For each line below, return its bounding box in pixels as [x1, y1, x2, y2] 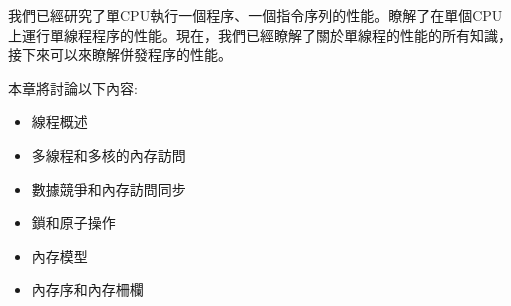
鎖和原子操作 [31, 212, 116, 233]
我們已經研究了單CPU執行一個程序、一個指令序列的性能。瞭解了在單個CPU [8, 5, 503, 25]
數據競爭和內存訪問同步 [31, 178, 186, 199]
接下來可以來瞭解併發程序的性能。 [8, 44, 232, 65]
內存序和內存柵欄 [31, 279, 144, 300]
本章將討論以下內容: [8, 77, 138, 98]
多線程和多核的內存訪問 [31, 144, 186, 165]
